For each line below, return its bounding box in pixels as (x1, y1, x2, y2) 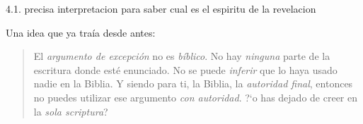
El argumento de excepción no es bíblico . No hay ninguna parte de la (33, 49, 330, 63)
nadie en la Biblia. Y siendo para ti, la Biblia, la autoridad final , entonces (33, 76, 353, 91)
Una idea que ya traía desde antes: (6, 25, 156, 39)
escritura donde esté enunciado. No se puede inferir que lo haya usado (33, 62, 338, 77)
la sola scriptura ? (33, 104, 108, 118)
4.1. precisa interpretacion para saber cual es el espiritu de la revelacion (6, 1, 316, 15)
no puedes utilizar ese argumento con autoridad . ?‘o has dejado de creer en (33, 89, 358, 104)
